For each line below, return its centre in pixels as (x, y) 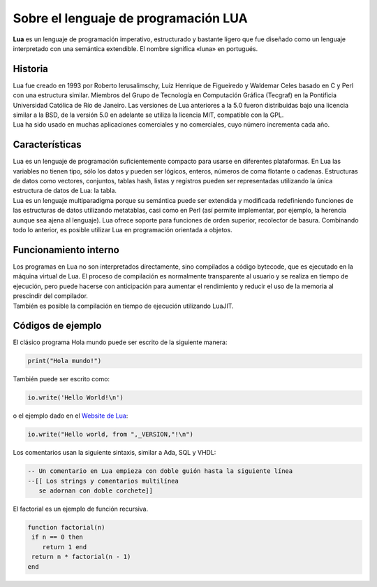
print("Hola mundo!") (65, 361)
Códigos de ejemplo (57, 326)
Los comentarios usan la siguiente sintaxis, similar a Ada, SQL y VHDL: (114, 453)
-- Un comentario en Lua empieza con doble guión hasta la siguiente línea (160, 471)
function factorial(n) (66, 528)
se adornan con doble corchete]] (96, 491)
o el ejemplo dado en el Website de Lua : (71, 416)
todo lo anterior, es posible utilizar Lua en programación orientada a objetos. (123, 230)
